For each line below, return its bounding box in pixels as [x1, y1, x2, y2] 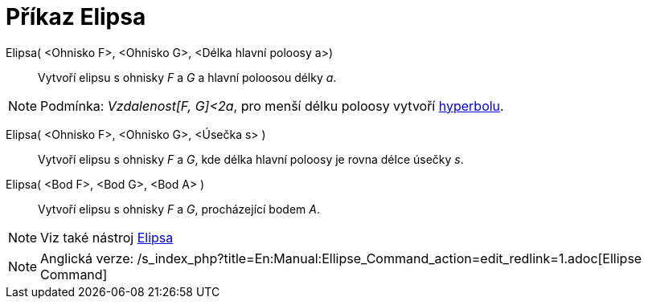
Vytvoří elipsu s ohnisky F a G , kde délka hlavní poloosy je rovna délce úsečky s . [38, 152, 464, 166]
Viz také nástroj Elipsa [40, 229, 174, 246]
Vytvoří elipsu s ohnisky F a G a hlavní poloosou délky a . [38, 70, 337, 84]
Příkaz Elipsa [6, 3, 146, 31]
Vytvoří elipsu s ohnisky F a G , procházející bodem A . [38, 201, 320, 216]
